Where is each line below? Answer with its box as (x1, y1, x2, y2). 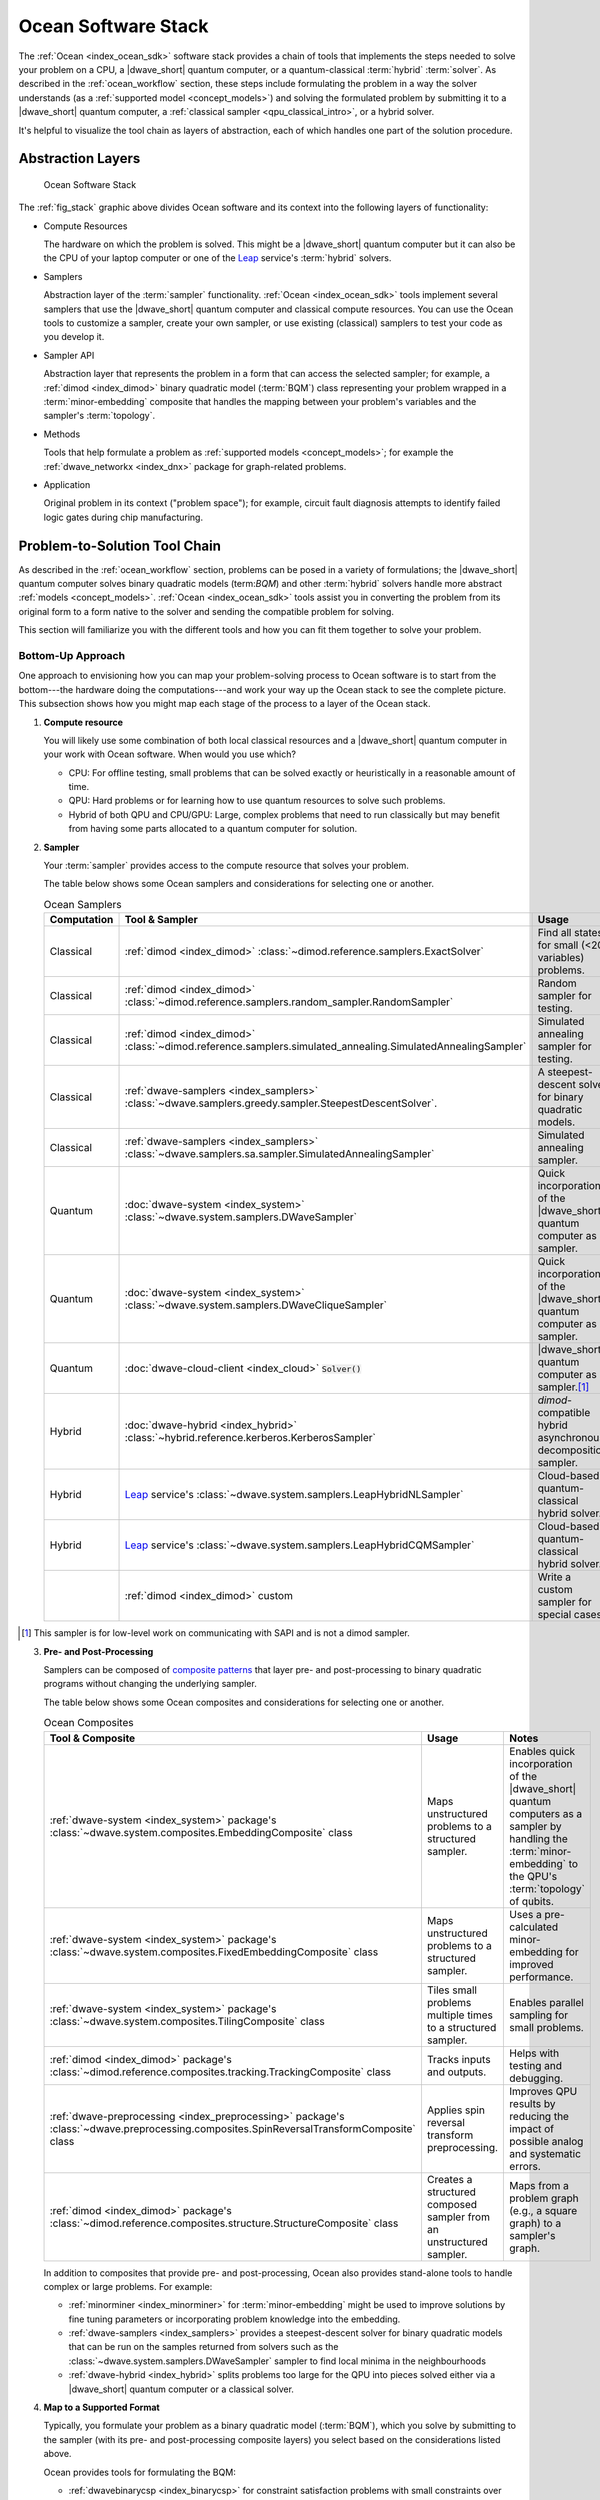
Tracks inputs (426, 2052, 491, 2066)
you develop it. (43, 331, 105, 343)
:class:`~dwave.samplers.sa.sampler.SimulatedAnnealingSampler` (124, 1147, 435, 1161)
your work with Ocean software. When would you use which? (43, 748, 297, 760)
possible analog (509, 2134, 584, 2148)
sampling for (509, 2008, 569, 2022)
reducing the (509, 2109, 570, 2123)
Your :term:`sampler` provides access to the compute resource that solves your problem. (43, 860, 410, 872)
